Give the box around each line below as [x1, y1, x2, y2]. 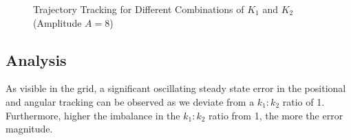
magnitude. [6, 121, 53, 136]
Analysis [6, 49, 67, 70]
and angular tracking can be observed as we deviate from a [6, 94, 255, 108]
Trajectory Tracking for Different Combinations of [33, 2, 244, 16]
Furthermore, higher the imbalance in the [6, 108, 180, 122]
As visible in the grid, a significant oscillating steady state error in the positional [6, 81, 346, 95]
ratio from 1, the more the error [209, 108, 343, 122]
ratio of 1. [282, 94, 325, 108]
